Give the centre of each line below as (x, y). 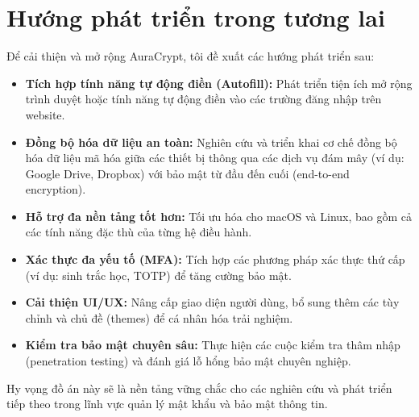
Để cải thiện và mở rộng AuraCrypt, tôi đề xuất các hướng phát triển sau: (191, 56)
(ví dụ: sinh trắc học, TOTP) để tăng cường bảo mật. (158, 275)
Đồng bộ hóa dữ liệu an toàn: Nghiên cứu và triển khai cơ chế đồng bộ (211, 142)
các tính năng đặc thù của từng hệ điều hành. (139, 232)
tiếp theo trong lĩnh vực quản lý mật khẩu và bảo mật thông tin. (167, 404)
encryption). (56, 189)
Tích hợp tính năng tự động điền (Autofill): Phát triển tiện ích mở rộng (219, 83)
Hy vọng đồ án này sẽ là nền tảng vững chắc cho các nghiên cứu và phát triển (199, 388)
